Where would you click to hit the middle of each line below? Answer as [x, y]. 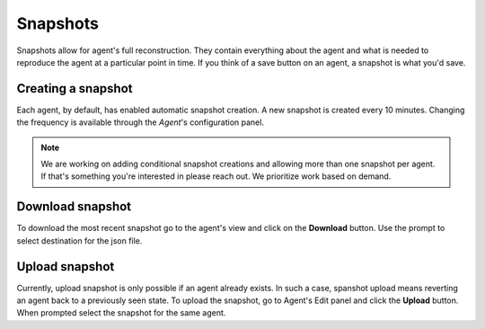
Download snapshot [74, 207]
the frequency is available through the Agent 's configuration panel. [141, 122]
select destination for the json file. [79, 240]
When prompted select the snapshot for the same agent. [121, 313]
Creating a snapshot [75, 89]
